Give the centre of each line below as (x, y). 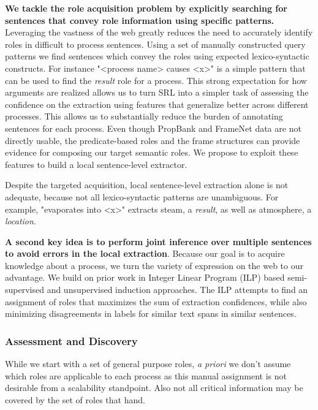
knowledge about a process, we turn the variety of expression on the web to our (154, 265)
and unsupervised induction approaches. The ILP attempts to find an (177, 290)
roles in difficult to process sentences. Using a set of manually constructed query (155, 44)
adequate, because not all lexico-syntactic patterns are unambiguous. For (142, 196)
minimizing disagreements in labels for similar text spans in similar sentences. (151, 313)
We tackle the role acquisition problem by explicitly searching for (146, 8)
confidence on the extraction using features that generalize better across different (157, 104)
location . (21, 221)
